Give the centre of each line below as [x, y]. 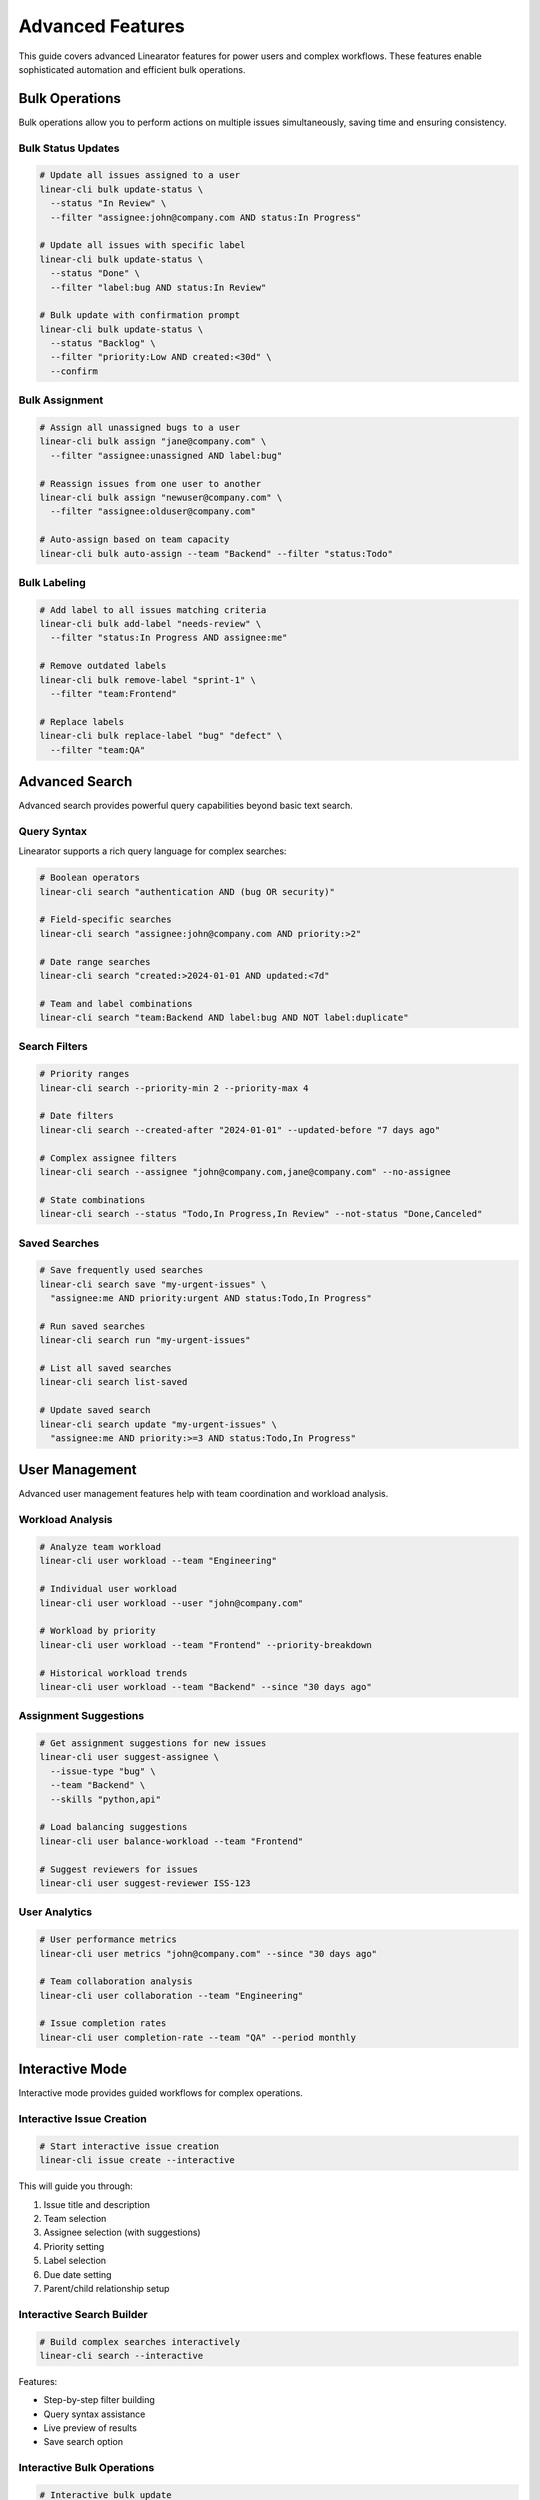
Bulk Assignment [61, 400]
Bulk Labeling [52, 582]
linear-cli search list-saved [113, 1382]
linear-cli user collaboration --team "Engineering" [171, 1995]
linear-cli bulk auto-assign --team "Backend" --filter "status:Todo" [216, 553]
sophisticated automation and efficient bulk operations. [132, 69]
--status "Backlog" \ [103, 343]
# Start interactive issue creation [129, 2146]
